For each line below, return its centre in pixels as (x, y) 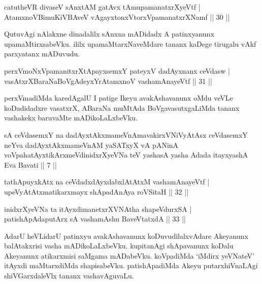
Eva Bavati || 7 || (30, 164)
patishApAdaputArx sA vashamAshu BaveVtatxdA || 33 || (95, 219)
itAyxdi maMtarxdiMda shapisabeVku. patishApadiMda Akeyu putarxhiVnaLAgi (131, 265)
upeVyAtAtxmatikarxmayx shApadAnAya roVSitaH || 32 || (96, 191)
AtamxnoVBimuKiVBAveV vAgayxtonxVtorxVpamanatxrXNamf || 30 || (117, 17)
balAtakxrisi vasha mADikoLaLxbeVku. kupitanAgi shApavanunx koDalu (119, 246)
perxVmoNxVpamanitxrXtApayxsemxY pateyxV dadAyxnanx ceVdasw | (117, 70)
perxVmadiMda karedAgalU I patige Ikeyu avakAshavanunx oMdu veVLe (119, 98)
